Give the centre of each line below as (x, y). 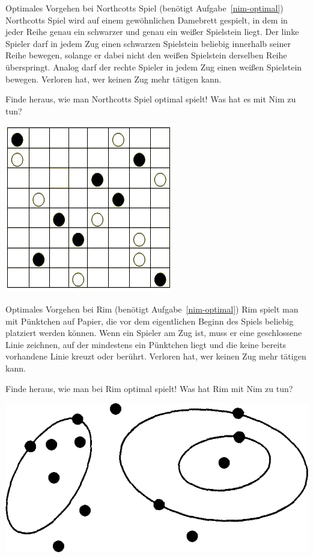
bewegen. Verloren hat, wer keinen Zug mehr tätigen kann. (114, 79)
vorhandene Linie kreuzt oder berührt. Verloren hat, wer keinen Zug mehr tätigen (156, 356)
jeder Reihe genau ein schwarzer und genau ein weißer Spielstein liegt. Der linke (152, 32)
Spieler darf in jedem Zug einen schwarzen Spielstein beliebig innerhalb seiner (148, 43)
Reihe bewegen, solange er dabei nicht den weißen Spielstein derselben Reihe (146, 55)
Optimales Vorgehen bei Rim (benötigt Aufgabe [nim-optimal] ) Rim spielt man (152, 309)
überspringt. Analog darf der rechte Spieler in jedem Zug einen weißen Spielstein (154, 67)
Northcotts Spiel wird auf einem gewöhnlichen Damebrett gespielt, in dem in (147, 20)
